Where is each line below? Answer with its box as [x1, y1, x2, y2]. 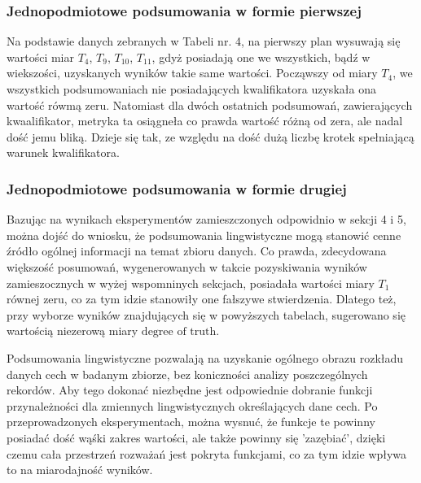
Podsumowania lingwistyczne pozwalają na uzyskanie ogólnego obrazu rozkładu [7, 349, 404, 366]
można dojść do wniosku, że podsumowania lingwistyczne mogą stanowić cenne [7, 226, 401, 243]
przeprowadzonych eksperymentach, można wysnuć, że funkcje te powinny [7, 413, 375, 430]
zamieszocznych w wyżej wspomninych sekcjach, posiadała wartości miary [7, 274, 375, 291]
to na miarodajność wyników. [7, 461, 153, 478]
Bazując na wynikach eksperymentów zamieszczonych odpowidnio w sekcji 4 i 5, [7, 211, 406, 228]
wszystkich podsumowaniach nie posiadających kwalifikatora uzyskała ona [7, 80, 376, 97]
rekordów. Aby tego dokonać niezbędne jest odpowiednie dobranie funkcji [7, 381, 373, 398]
